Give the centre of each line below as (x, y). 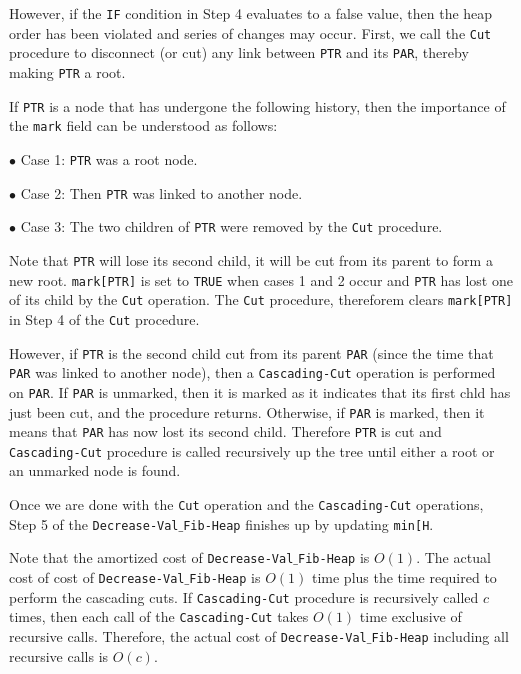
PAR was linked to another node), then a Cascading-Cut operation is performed (252, 372)
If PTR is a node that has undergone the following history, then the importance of (257, 105)
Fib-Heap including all (440, 636)
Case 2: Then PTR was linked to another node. (161, 192)
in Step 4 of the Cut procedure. (104, 318)
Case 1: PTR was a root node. (109, 158)
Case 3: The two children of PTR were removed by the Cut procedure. (231, 226)
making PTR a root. (67, 71)
